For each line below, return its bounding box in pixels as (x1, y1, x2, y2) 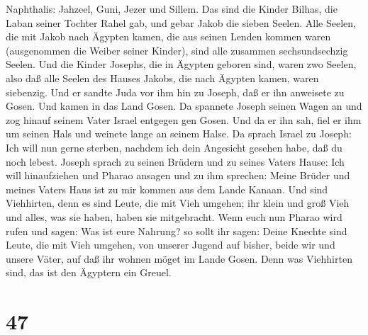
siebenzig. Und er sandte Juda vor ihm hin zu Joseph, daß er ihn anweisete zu (6, 84, 345, 99)
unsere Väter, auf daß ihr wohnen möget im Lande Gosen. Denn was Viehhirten (6, 251, 352, 266)
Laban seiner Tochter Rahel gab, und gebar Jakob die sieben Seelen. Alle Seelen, (6, 15, 356, 30)
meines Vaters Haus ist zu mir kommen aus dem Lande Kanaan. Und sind (6, 181, 328, 196)
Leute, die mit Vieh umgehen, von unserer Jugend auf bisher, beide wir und (6, 237, 335, 252)
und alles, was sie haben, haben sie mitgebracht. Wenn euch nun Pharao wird (6, 209, 342, 224)
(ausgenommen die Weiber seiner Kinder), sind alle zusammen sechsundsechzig (6, 42, 348, 57)
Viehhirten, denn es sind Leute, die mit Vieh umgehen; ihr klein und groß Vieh (6, 195, 350, 210)
